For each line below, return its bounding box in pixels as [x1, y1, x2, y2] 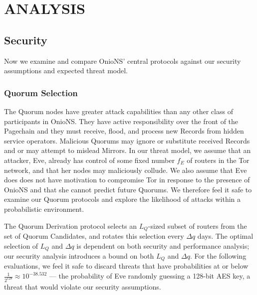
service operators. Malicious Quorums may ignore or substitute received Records [4, 135, 250, 146]
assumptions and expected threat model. [4, 65, 128, 76]
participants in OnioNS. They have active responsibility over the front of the [4, 116, 239, 126]
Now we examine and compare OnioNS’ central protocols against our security [4, 55, 241, 66]
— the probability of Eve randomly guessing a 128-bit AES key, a [49, 271, 251, 281]
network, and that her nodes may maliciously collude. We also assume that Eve [4, 164, 247, 175]
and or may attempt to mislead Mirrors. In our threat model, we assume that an [4, 145, 251, 155]
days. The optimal [197, 230, 254, 241]
